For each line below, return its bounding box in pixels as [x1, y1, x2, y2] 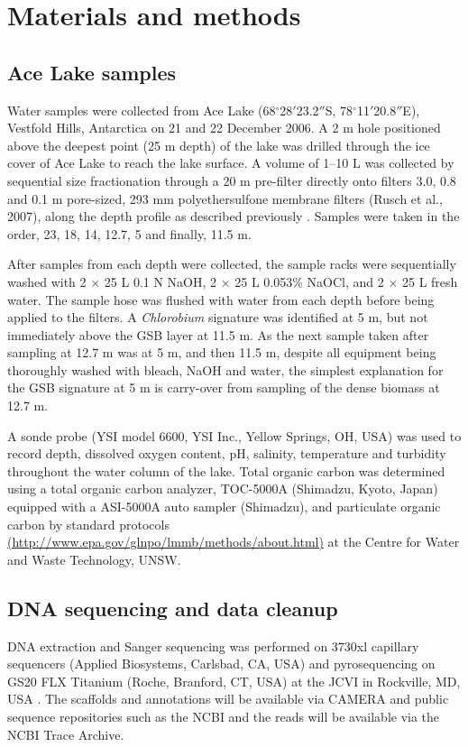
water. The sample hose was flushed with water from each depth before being [7, 290, 435, 309]
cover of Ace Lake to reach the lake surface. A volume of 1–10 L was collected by [7, 153, 454, 172]
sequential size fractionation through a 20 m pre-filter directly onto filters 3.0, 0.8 [7, 171, 456, 189]
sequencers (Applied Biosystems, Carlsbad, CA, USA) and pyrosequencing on [7, 654, 436, 673]
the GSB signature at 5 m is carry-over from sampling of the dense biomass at [7, 378, 440, 397]
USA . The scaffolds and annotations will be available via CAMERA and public [7, 689, 449, 708]
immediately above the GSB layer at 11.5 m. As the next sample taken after [7, 325, 429, 344]
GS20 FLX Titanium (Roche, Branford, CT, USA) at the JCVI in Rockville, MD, [7, 671, 461, 690]
